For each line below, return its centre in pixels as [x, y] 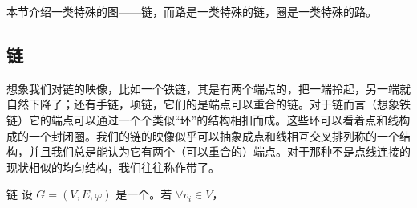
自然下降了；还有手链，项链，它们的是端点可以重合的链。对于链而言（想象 [203, 104]
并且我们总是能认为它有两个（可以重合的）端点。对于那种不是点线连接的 [219, 151]
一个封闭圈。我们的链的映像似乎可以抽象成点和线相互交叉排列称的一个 [214, 135]
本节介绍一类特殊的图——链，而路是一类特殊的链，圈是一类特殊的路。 [192, 11]
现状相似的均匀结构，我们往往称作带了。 [113, 167]
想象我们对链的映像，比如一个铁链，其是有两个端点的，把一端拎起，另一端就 [208, 88]
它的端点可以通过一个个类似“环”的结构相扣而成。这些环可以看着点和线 [214, 119]
